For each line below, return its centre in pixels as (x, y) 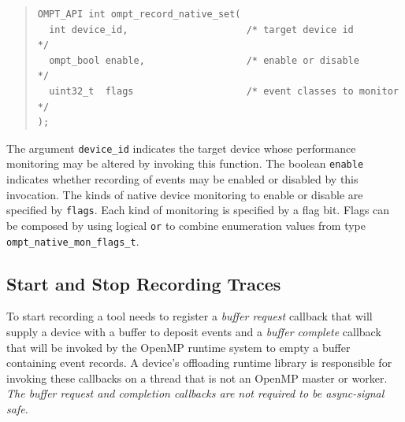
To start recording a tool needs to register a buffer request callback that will (189, 316)
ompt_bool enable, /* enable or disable (204, 60)
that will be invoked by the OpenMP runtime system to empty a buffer (178, 347)
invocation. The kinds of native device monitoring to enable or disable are (185, 194)
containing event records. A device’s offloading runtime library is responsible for (199, 363)
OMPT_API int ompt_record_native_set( (139, 14)
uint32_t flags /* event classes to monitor (224, 91)
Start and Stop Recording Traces (144, 283)
